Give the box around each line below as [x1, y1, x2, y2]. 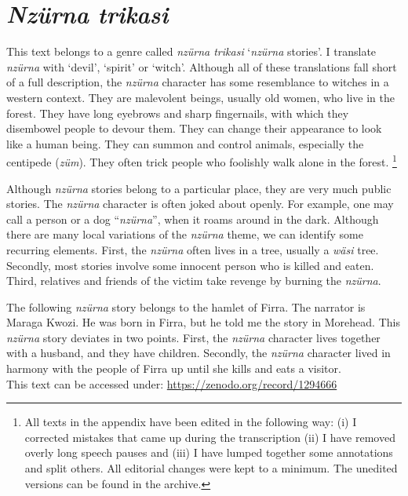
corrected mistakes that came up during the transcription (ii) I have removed [24, 429, 395, 445]
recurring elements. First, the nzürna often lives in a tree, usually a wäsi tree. [6, 241, 379, 257]
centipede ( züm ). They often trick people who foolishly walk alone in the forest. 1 [6, 151, 397, 170]
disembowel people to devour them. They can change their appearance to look [6, 120, 382, 137]
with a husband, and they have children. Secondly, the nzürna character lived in [6, 345, 391, 361]
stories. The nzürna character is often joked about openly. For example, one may [6, 195, 394, 212]
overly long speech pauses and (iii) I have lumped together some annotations [24, 444, 393, 461]
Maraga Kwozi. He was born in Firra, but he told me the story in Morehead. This [6, 314, 400, 330]
